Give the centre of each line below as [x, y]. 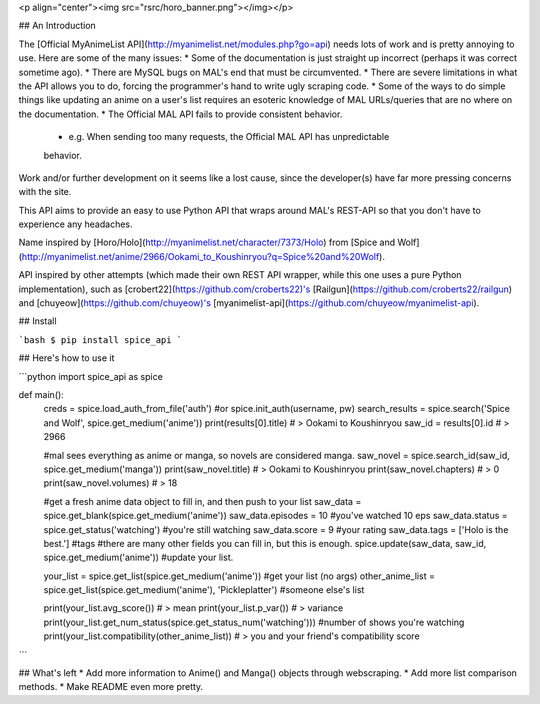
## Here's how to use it [66, 358]
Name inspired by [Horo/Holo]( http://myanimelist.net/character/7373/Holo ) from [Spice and [206, 242]
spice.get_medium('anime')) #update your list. [138, 557]
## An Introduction [57, 26]
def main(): [41, 394]
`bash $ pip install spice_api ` [100, 339]
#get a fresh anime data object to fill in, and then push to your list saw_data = [202, 501]
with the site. [45, 192]
